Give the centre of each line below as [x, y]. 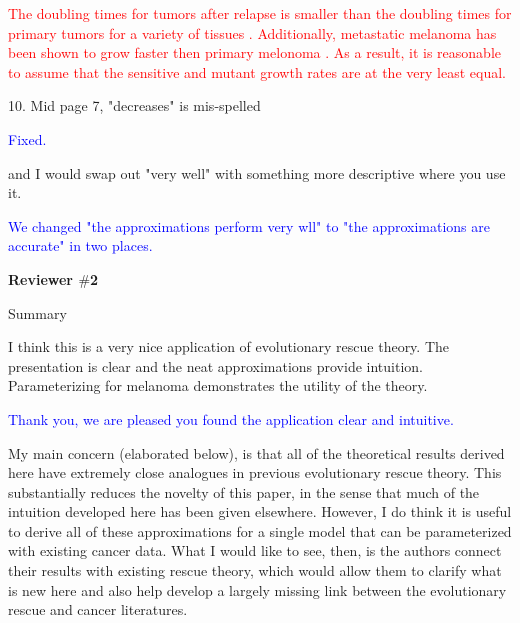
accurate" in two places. [80, 245]
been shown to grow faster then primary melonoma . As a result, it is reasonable [255, 52]
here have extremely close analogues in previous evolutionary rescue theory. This [255, 472]
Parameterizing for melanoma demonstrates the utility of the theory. [218, 385]
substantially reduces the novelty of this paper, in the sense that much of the [244, 491]
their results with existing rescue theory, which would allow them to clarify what [255, 570]
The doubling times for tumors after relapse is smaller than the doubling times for [260, 13]
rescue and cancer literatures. [98, 609]
